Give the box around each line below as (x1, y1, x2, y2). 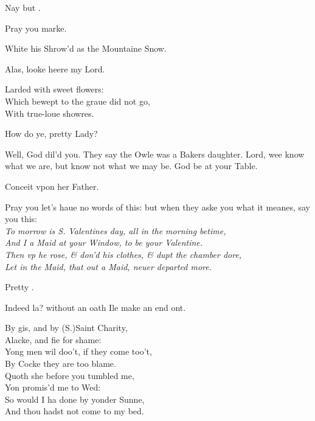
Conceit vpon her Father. (5, 179, 99, 192)
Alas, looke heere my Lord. (5, 62, 105, 75)
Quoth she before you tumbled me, (5, 369, 134, 381)
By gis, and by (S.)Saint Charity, (5, 321, 128, 334)
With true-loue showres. (5, 106, 94, 119)
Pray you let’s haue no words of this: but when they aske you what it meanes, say (5, 200, 310, 213)
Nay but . (5, 1, 41, 13)
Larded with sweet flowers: (5, 83, 104, 96)
